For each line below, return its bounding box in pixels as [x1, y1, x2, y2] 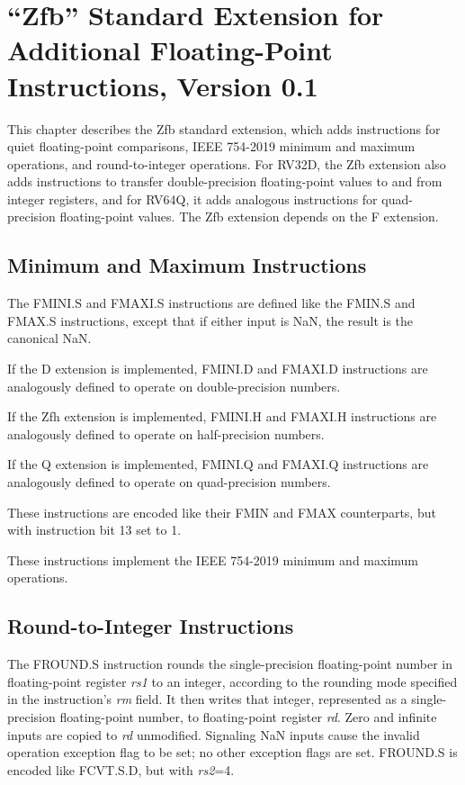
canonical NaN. [7, 329, 92, 347]
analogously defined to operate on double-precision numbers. [7, 376, 341, 395]
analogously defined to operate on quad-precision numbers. [7, 473, 331, 492]
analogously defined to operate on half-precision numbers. [7, 424, 325, 443]
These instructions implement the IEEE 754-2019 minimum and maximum [7, 550, 419, 569]
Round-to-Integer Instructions [7, 612, 294, 640]
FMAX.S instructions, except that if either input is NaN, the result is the [7, 311, 414, 329]
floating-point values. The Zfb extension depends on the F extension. [59, 207, 439, 226]
